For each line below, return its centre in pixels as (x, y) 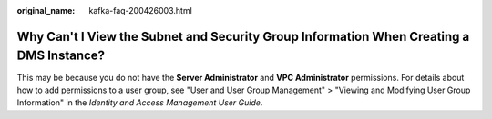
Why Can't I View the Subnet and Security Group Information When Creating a (243, 36)
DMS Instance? (61, 56)
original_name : (46, 10)
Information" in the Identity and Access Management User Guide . (140, 103)
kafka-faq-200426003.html (141, 10)
